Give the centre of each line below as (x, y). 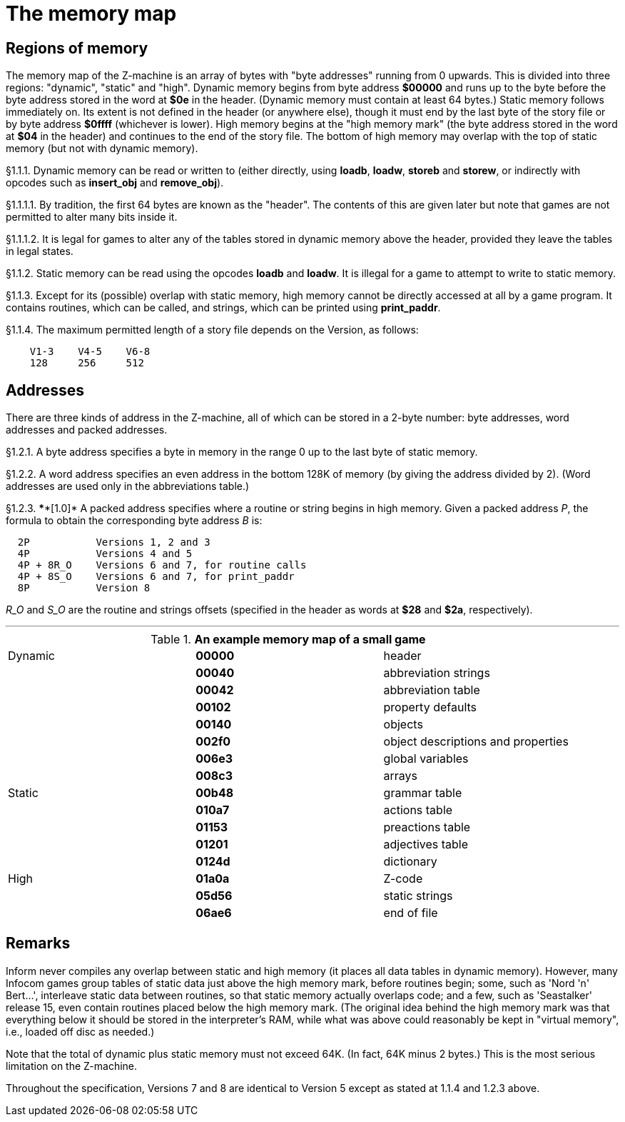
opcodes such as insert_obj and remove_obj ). (115, 183)
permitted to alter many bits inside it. (92, 217)
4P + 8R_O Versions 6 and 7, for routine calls (162, 565)
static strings (418, 896)
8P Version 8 (84, 588)
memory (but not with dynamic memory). (102, 149)
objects (403, 725)
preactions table (427, 827)
